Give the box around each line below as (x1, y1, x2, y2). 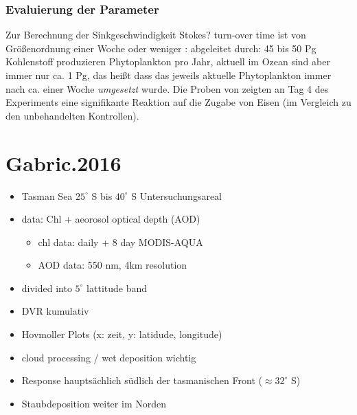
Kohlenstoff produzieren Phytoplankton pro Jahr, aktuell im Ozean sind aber (5, 54, 330, 69)
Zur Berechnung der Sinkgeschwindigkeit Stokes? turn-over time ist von (5, 27, 306, 42)
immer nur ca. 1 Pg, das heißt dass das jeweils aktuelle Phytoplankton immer (5, 68, 332, 82)
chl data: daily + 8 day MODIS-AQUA (38, 234, 203, 249)
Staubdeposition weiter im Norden (21, 396, 166, 410)
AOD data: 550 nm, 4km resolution (38, 258, 187, 272)
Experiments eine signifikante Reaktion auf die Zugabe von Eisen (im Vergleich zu (5, 95, 352, 109)
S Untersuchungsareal (131, 188, 222, 203)
